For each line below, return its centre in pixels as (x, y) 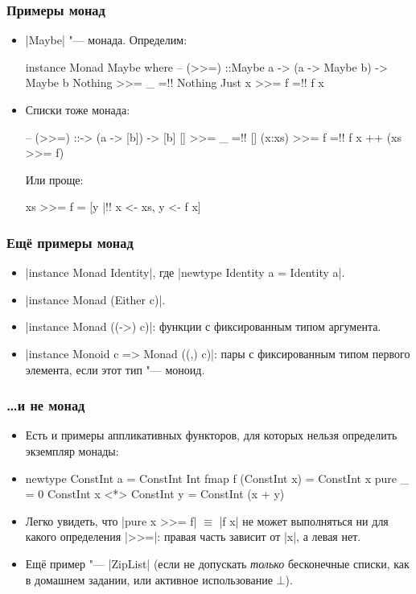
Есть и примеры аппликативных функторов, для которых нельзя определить (211, 435)
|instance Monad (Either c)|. (95, 299)
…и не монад (46, 405)
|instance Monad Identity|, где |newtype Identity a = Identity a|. (185, 272)
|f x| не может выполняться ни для (304, 520)
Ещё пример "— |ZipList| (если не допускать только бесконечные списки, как (217, 563)
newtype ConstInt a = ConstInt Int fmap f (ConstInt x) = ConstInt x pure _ (217, 478)
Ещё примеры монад (70, 242)
